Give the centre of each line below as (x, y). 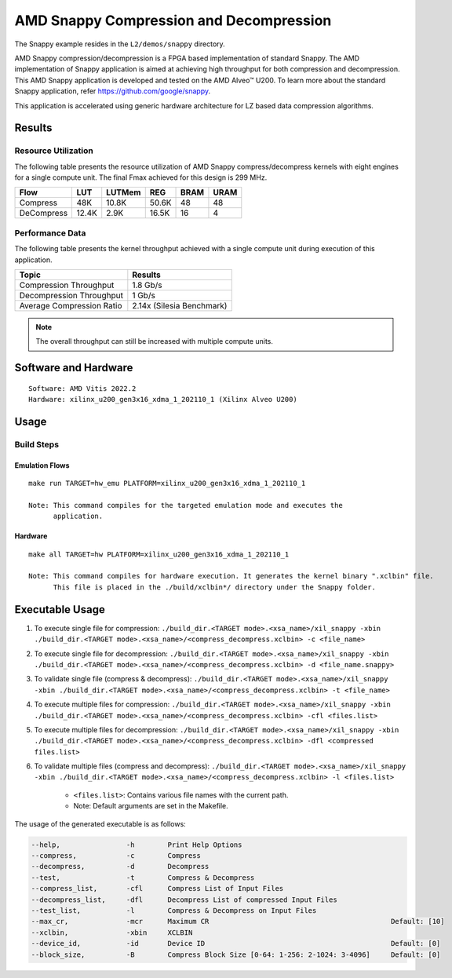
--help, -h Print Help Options (137, 845)
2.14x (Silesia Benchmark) (180, 305)
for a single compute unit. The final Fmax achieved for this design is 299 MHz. (141, 177)
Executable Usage (60, 609)
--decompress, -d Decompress (120, 867)
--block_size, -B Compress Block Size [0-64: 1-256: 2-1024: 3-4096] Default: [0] (236, 954)
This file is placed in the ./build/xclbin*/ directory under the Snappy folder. (215, 587)
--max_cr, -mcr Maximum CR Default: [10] (238, 921)
